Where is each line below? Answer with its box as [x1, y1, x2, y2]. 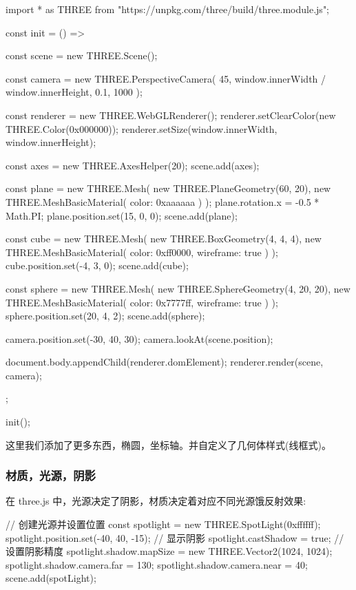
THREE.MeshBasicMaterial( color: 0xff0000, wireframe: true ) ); [6, 244, 278, 259]
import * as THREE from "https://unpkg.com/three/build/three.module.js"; [6, 2, 330, 16]
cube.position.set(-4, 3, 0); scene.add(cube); [6, 258, 189, 273]
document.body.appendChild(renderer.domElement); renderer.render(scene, [6, 355, 324, 369]
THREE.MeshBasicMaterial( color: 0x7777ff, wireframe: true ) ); [6, 295, 278, 309]
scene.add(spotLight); [6, 571, 96, 585]
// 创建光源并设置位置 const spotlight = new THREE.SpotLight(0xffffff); [6, 517, 321, 531]
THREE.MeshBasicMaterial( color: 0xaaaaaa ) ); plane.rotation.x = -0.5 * [6, 194, 320, 209]
